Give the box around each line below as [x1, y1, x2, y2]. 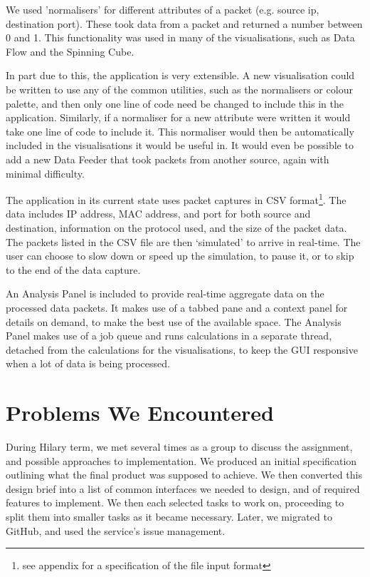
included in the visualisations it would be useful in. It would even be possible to [6, 138, 354, 153]
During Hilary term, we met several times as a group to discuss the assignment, [6, 439, 353, 454]
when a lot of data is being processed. [6, 356, 170, 371]
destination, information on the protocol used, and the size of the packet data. [6, 220, 347, 235]
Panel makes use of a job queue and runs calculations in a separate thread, [6, 328, 332, 343]
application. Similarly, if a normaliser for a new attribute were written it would [6, 110, 351, 125]
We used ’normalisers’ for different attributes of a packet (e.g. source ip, [6, 2, 319, 16]
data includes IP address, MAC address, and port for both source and [6, 206, 311, 221]
